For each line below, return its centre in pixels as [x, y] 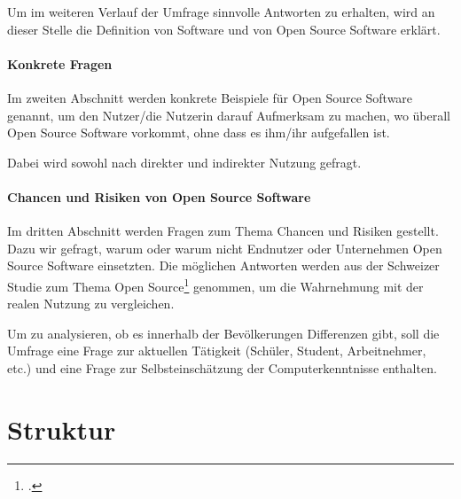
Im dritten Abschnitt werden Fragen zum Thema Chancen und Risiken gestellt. [223, 231]
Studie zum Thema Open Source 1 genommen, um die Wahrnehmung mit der [215, 285]
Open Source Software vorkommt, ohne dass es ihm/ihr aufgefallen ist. [199, 133]
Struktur [62, 429]
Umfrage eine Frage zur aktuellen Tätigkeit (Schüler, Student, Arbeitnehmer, [217, 351]
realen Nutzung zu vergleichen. [91, 304]
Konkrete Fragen [60, 63]
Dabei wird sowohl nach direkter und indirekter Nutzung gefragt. [184, 162]
